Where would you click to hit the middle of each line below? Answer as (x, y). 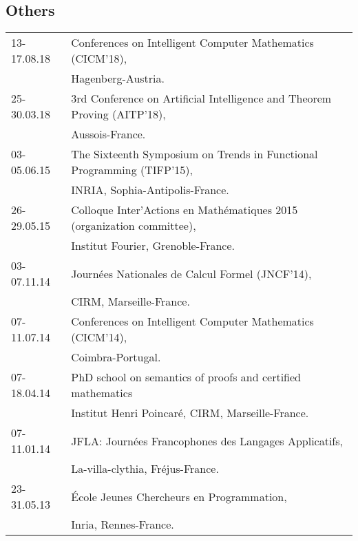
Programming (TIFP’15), (132, 170)
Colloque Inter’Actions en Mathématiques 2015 (185, 210)
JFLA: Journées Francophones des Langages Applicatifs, (207, 441)
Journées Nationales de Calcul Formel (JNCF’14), (191, 273)
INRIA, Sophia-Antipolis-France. (150, 190)
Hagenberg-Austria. (118, 78)
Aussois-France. (108, 134)
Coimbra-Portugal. (116, 357)
